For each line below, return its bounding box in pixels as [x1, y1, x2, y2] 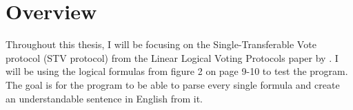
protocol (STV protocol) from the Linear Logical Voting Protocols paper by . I [6, 50, 339, 65]
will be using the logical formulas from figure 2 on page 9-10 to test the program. [6, 64, 348, 78]
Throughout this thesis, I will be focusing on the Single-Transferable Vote [6, 37, 316, 52]
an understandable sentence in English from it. [6, 91, 203, 105]
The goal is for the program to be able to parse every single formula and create [6, 77, 340, 91]
